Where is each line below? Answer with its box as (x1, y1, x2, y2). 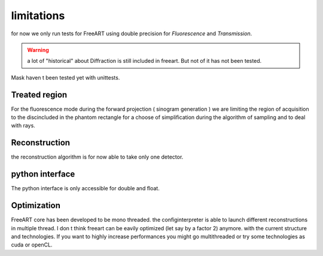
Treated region (11, 90, 68, 100)
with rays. (11, 122, 35, 129)
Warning (27, 46, 49, 53)
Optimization (11, 200, 61, 211)
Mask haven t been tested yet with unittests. (11, 74, 120, 81)
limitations (11, 9, 65, 22)
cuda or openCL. (11, 241, 53, 248)
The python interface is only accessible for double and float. (11, 185, 160, 192)
